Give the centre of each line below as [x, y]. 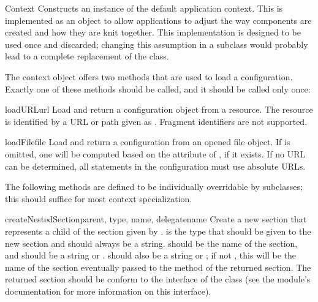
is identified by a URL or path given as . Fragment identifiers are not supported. [156, 121]
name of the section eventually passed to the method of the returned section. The [158, 267]
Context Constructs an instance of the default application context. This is [144, 8]
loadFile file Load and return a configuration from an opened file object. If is [148, 142]
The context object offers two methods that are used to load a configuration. [149, 76]
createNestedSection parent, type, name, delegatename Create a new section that [156, 219]
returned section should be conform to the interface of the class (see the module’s [158, 279]
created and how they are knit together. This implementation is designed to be [153, 32]
